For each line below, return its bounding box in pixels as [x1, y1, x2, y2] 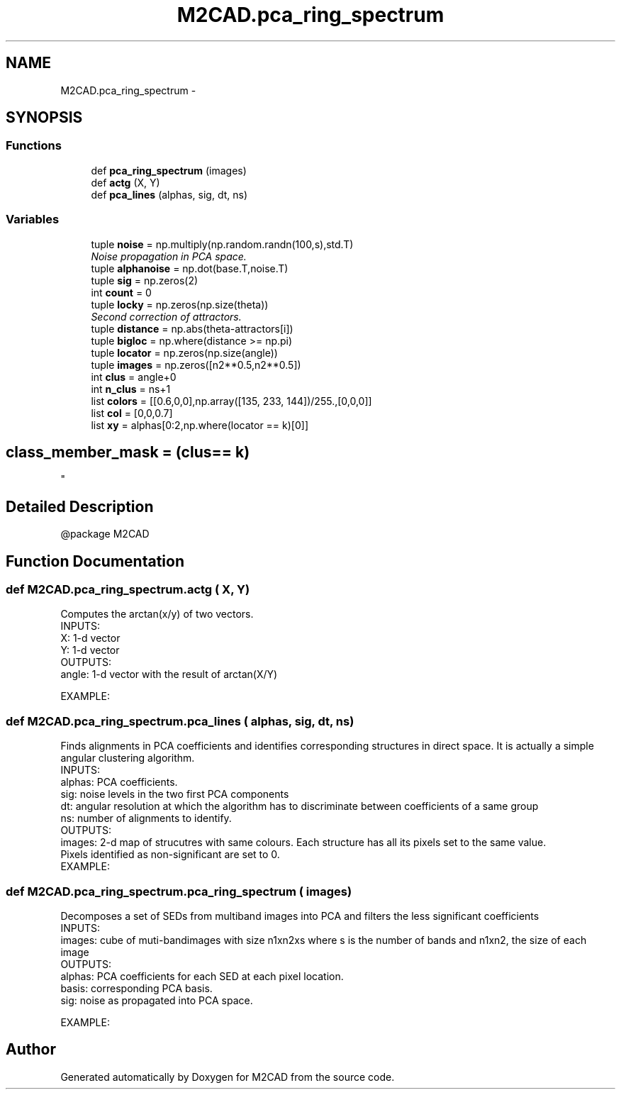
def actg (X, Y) [91, 176, 160, 189]
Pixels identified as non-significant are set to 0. [60, 848, 280, 861]
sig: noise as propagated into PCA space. [60, 994, 253, 1006]
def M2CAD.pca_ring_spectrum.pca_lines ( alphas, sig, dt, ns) [6, 713, 354, 728]
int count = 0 [91, 286, 152, 299]
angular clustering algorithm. [60, 752, 195, 765]
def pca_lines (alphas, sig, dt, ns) [91, 188, 248, 201]
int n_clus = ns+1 [91, 382, 171, 395]
